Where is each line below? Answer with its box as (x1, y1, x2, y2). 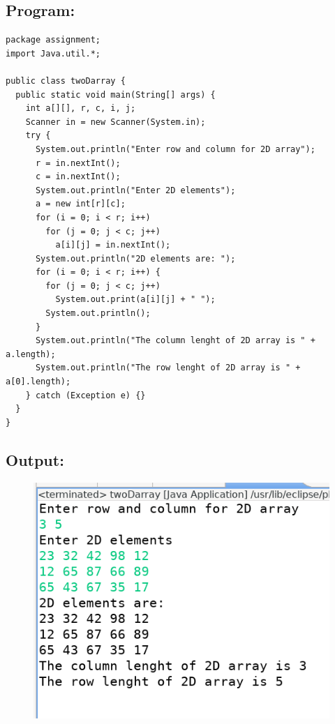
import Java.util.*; (6, 48, 101, 59)
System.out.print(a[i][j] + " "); (55, 294, 216, 305)
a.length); (6, 349, 56, 359)
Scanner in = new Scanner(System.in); (25, 116, 206, 127)
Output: (6, 448, 64, 470)
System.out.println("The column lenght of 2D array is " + (35, 335, 315, 346)
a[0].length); (6, 377, 71, 387)
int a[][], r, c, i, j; (25, 103, 136, 114)
